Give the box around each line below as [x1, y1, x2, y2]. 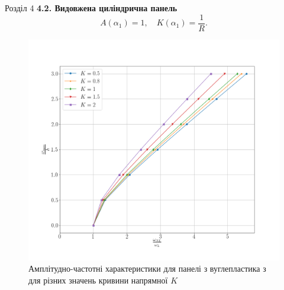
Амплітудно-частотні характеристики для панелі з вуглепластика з [28, 262, 266, 275]
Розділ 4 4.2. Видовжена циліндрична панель [5, 2, 177, 14]
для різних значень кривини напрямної [28, 273, 168, 286]
